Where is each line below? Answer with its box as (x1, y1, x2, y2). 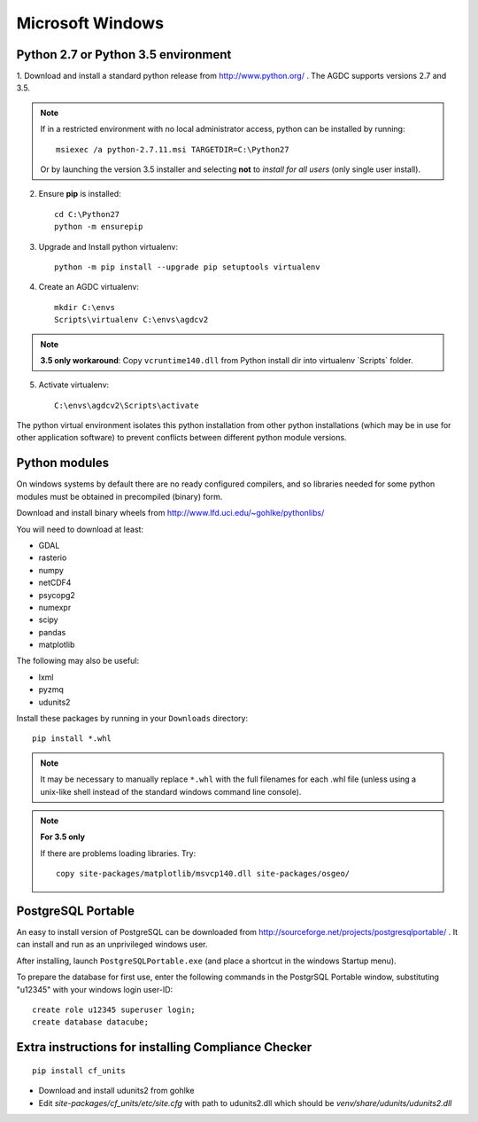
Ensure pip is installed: (38, 189, 121, 199)
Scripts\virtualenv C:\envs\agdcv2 (54, 315, 209, 325)
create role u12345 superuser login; (32, 1005, 197, 1015)
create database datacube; (32, 1017, 150, 1027)
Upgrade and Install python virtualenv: (38, 241, 179, 252)
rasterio (38, 552, 67, 563)
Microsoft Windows (16, 13, 164, 33)
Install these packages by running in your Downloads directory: (16, 713, 248, 724)
